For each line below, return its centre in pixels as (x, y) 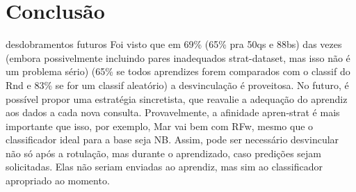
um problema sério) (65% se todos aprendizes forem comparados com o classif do (178, 71)
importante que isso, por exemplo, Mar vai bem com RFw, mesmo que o (160, 126)
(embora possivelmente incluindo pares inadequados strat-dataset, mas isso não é (178, 57)
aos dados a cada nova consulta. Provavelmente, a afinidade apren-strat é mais (173, 112)
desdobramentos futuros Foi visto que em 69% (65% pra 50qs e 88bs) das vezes (174, 44)
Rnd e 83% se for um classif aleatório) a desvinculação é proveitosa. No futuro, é (177, 85)
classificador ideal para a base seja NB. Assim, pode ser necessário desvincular (172, 139)
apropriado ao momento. (58, 181)
